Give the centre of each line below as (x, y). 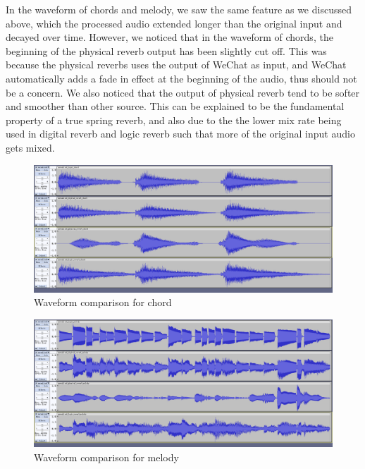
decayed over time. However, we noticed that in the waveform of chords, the (169, 37)
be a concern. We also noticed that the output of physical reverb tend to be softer (183, 92)
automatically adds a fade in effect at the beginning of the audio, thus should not (181, 78)
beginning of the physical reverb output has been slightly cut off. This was (166, 50)
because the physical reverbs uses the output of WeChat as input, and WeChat (176, 65)
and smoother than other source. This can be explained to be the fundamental (175, 106)
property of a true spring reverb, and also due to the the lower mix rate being (174, 120)
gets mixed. (30, 147)
